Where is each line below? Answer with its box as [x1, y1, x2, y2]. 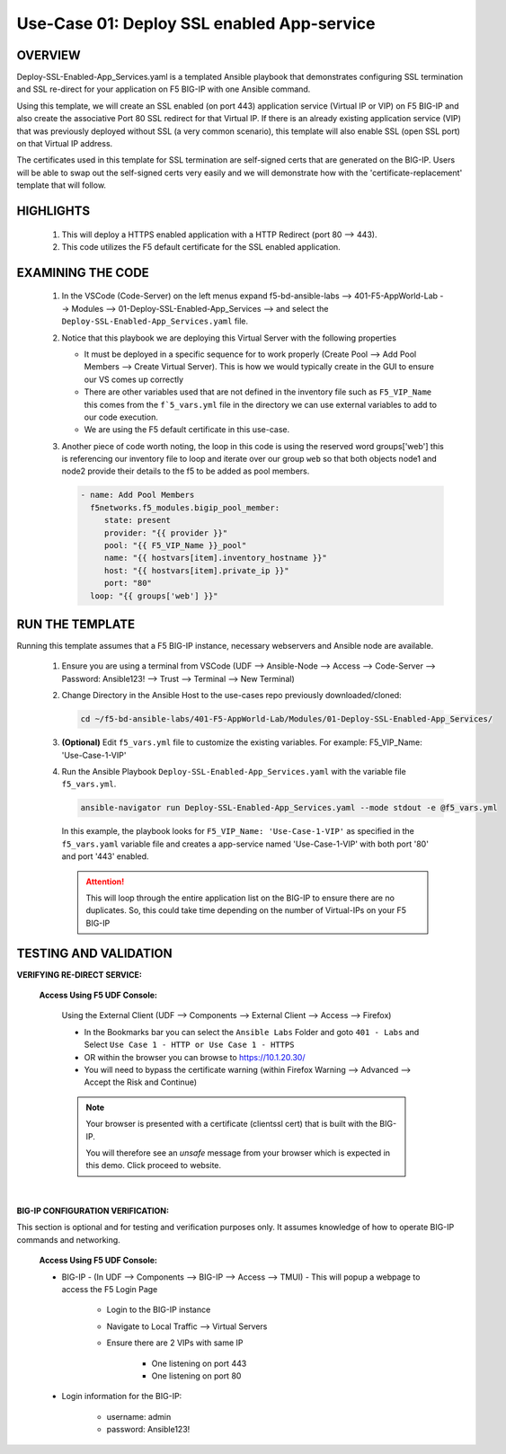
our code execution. [84, 412, 159, 422]
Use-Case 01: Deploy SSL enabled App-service [16, 13, 376, 33]
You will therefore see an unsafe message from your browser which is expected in [85, 1147, 391, 1158]
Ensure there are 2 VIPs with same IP [106, 1337, 244, 1348]
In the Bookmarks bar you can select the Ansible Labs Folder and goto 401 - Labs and [84, 1026, 420, 1037]
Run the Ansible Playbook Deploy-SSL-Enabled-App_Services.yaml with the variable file [61, 767, 406, 776]
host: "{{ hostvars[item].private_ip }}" [103, 565, 289, 575]
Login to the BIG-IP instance [106, 1304, 211, 1316]
